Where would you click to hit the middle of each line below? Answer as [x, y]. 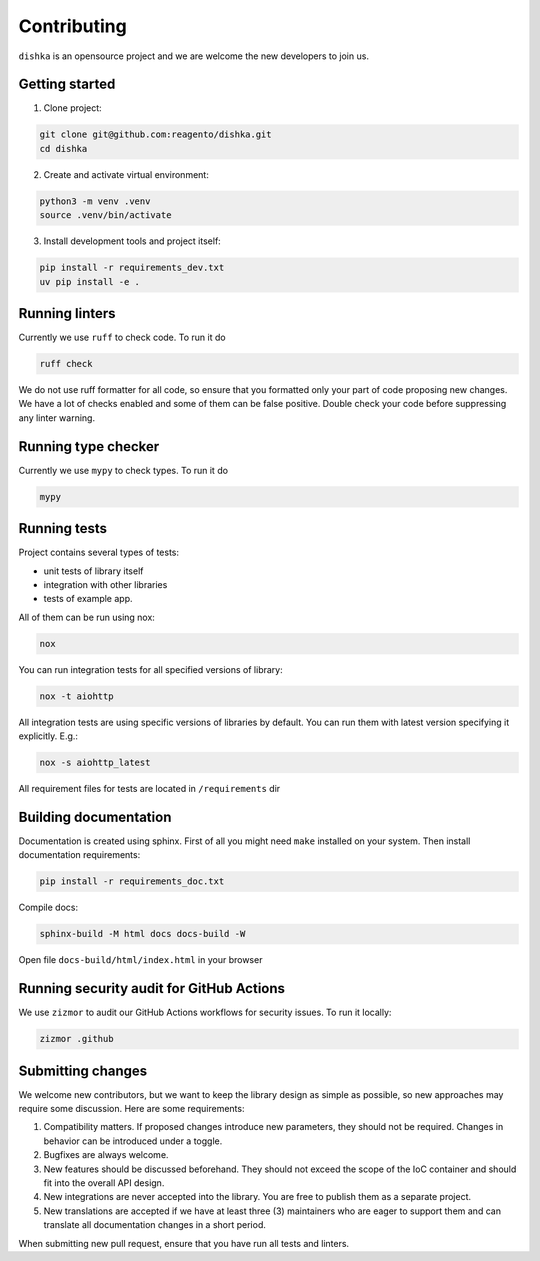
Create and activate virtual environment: [126, 174]
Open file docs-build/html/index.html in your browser [140, 960]
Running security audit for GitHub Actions [151, 988]
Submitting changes [83, 1070]
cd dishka [63, 148]
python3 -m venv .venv [95, 201]
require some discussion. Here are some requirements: [131, 1109]
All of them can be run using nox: [86, 617]
